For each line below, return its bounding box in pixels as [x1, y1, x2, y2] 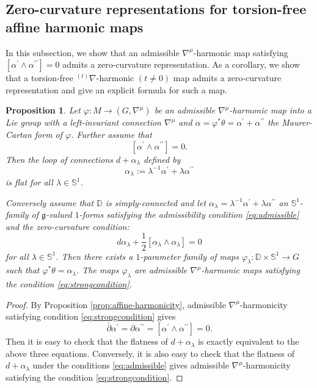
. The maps [76, 264, 119, 276]
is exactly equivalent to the [198, 335, 299, 348]
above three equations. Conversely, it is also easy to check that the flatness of [5, 347, 295, 359]
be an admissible [154, 104, 216, 117]
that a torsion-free [5, 71, 73, 84]
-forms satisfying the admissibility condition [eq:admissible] [79, 208, 299, 221]
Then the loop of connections [5, 153, 114, 165]
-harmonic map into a [229, 104, 312, 117]
